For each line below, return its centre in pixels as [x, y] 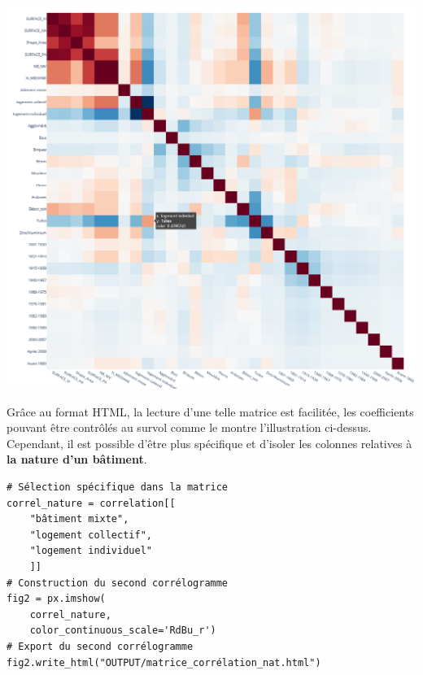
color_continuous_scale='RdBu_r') [123, 631]
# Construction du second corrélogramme [118, 583]
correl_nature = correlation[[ [91, 503]
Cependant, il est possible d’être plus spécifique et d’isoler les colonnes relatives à [209, 443]
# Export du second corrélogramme [100, 646]
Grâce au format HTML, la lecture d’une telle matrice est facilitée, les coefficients [210, 411]
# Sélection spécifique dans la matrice [118, 487]
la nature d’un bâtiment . [77, 459]
